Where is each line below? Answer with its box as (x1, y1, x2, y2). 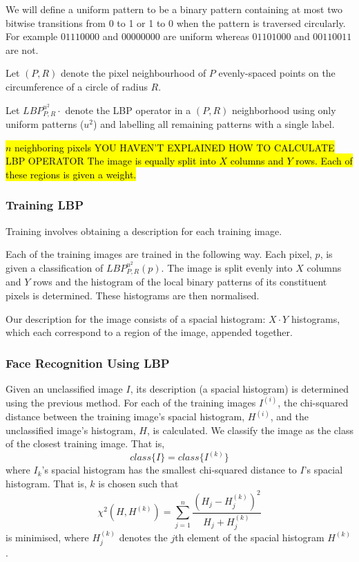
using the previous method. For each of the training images (6, 395, 256, 409)
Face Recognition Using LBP (6, 354, 170, 371)
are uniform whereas (163, 29, 249, 44)
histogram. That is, (6, 476, 87, 490)
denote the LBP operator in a (65, 102, 191, 117)
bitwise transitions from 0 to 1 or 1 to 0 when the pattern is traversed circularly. (6, 15, 346, 30)
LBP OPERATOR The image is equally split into (6, 153, 216, 168)
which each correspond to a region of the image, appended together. (6, 325, 293, 339)
